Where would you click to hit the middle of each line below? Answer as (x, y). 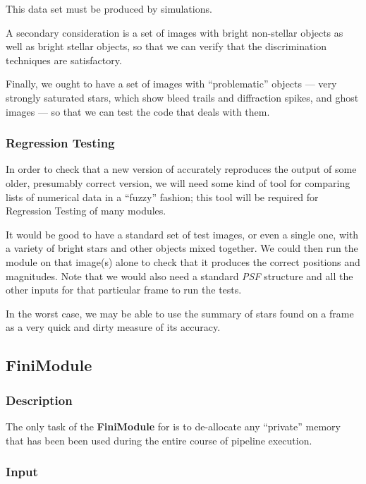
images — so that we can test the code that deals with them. (138, 111)
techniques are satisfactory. (64, 60)
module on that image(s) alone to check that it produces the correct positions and (183, 261)
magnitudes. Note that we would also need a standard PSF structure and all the (179, 276)
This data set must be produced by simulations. (109, 8)
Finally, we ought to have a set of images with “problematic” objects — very (171, 84)
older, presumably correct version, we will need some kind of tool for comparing (178, 182)
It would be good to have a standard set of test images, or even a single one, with (182, 234)
